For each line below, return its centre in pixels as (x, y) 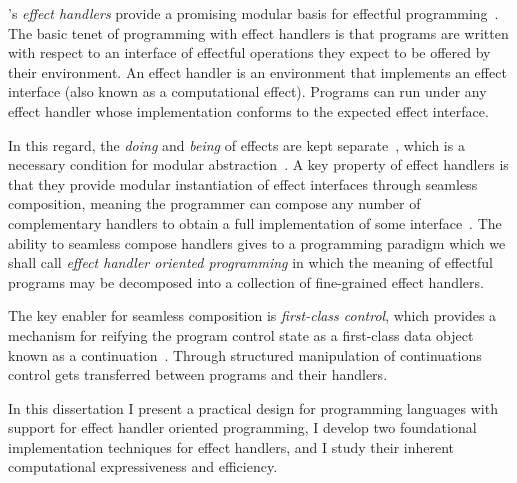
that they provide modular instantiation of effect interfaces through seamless (243, 183)
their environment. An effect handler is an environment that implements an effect (257, 71)
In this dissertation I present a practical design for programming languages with (253, 407)
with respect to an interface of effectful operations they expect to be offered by (249, 52)
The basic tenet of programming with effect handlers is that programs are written (258, 32)
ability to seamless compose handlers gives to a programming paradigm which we (257, 242)
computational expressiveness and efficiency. (143, 466)
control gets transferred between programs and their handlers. (198, 374)
